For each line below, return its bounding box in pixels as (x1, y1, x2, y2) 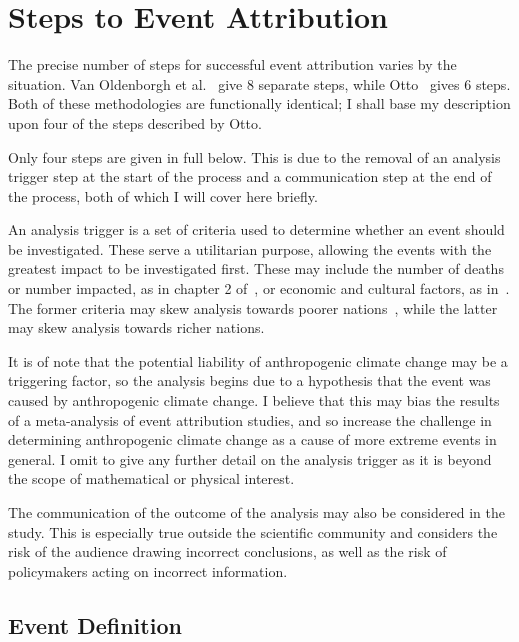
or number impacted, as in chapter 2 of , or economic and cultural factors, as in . (8, 278, 510, 299)
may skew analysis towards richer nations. (8, 317, 265, 338)
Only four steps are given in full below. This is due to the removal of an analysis (8, 146, 501, 167)
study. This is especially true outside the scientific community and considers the (8, 521, 498, 542)
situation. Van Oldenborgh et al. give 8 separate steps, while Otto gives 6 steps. (8, 73, 511, 94)
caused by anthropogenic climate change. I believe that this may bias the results (8, 390, 500, 411)
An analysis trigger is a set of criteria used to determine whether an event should (8, 219, 505, 240)
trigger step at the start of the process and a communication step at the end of (8, 166, 492, 187)
